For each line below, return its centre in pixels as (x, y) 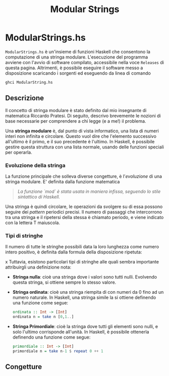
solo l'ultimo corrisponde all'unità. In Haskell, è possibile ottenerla (81, 332)
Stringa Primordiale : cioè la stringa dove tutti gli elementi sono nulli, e (85, 326)
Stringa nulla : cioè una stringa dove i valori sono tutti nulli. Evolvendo (85, 277)
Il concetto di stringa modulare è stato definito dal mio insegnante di (76, 110)
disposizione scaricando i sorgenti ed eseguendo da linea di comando (78, 73)
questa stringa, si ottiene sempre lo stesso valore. (64, 282)
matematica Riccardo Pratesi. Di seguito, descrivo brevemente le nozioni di (83, 116)
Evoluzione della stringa (35, 165)
